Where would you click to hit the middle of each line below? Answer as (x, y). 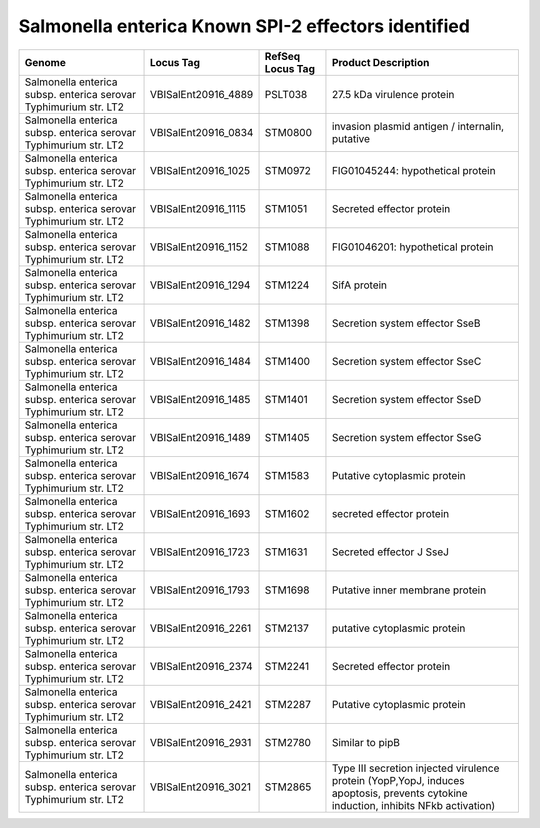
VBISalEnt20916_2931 (200, 742)
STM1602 (287, 513)
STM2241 (287, 666)
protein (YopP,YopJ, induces (398, 780)
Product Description (380, 62)
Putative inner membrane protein (409, 590)
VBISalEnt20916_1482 (200, 323)
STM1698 (287, 590)
